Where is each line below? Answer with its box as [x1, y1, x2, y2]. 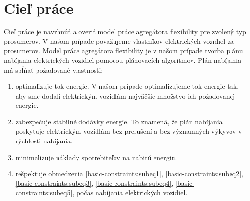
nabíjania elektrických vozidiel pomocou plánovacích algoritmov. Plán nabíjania [4, 55, 242, 65]
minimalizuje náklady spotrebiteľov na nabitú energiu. [15, 152, 177, 162]
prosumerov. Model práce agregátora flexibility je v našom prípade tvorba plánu [4, 45, 243, 56]
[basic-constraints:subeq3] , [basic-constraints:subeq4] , [15, 178, 173, 188]
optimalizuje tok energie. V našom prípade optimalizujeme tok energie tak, [15, 81, 239, 91]
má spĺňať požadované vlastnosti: [4, 64, 103, 75]
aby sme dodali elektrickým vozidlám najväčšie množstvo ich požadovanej [15, 90, 235, 100]
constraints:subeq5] [15, 187, 73, 198]
